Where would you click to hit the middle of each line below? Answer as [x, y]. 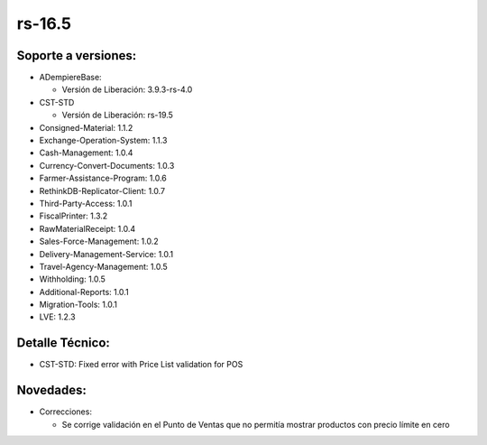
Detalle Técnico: [63, 343]
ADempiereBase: [71, 78]
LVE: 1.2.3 [57, 317]
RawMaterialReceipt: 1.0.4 [87, 228]
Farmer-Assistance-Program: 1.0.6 [103, 178]
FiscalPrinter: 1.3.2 [74, 216]
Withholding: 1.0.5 [72, 279]
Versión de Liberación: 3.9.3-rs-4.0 [127, 89]
